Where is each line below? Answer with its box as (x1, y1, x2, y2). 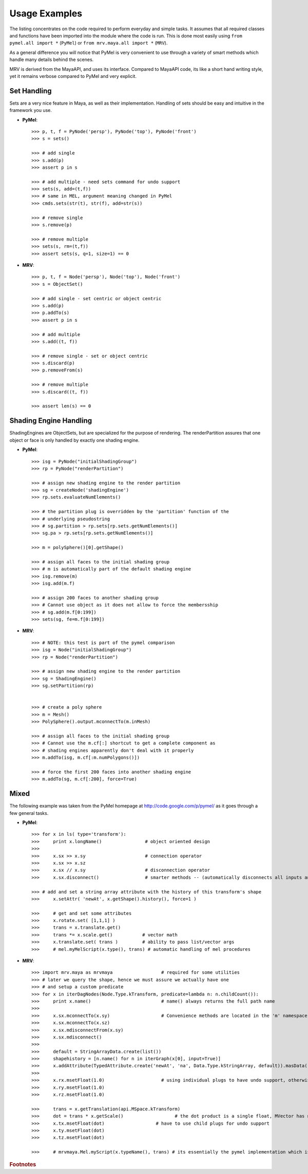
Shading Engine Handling (9, 416, 92, 425)
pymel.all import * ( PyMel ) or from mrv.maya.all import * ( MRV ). (9, 40, 168, 46)
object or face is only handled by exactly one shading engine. (9, 437, 140, 443)
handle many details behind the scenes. (9, 56, 94, 63)
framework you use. (9, 107, 52, 113)
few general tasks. (9, 810, 49, 816)
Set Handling (9, 86, 52, 95)
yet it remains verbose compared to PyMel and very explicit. (9, 73, 137, 79)
